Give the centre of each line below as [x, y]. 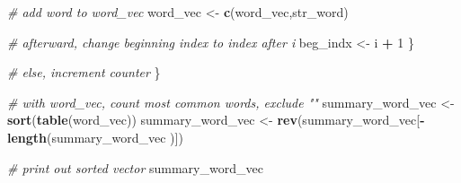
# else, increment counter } [84, 72]
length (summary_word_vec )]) [95, 137]
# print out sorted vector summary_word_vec [135, 167]
